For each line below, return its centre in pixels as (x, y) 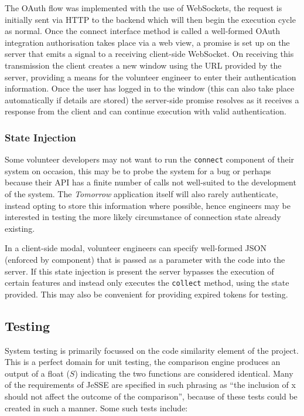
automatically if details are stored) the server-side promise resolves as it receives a (152, 99)
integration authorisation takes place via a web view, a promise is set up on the (147, 42)
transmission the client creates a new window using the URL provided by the (143, 65)
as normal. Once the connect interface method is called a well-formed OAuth (143, 31)
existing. (20, 228)
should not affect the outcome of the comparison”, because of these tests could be (151, 396)
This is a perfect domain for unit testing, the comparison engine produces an (143, 362)
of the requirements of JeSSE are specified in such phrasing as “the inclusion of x (150, 385)
